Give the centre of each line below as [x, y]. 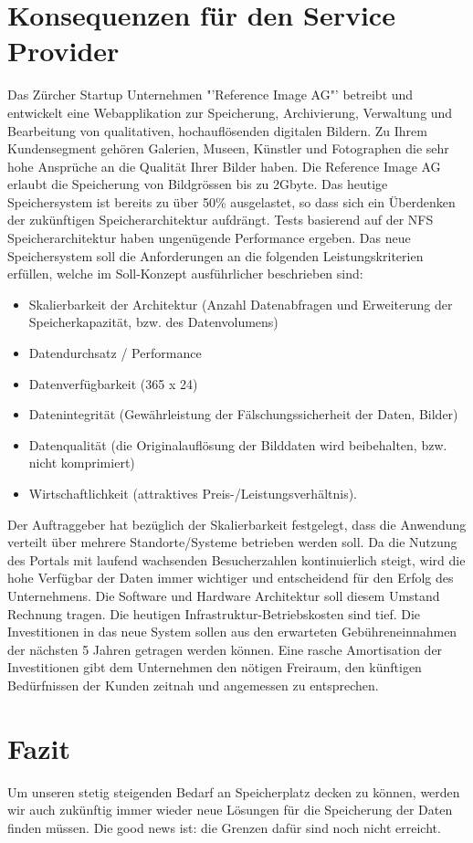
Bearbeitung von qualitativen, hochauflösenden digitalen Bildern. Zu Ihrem [217, 130]
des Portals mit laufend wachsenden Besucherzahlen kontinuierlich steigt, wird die [236, 559]
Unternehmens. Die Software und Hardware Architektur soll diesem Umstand [224, 595]
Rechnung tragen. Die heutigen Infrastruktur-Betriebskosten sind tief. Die [214, 613]
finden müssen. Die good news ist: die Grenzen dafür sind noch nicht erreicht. [224, 827]
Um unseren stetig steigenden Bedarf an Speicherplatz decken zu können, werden [234, 791]
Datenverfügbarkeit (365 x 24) [113, 383]
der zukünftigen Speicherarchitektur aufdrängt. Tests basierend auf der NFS [221, 220]
